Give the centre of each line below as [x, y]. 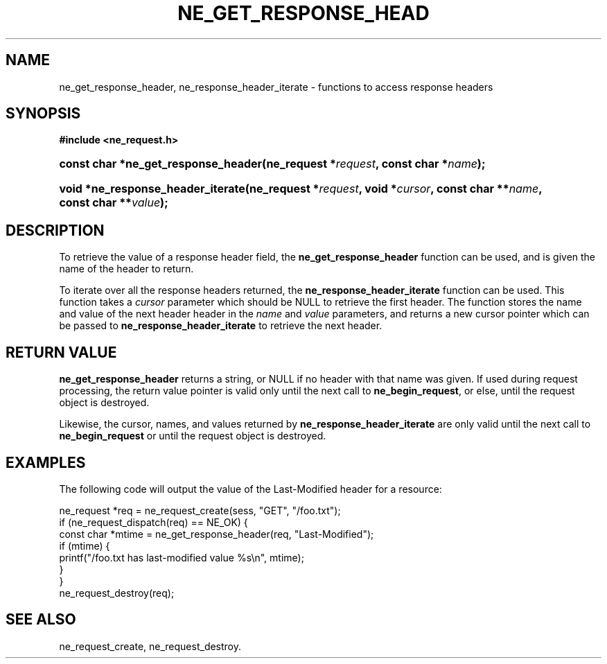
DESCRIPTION [55, 230]
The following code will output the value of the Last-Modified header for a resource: [250, 489]
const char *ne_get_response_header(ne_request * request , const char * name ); [272, 164]
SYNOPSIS [43, 114]
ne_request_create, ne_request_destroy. [150, 646]
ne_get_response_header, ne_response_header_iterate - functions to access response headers [276, 87]
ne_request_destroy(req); [117, 593]
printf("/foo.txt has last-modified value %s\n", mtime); [182, 557]
